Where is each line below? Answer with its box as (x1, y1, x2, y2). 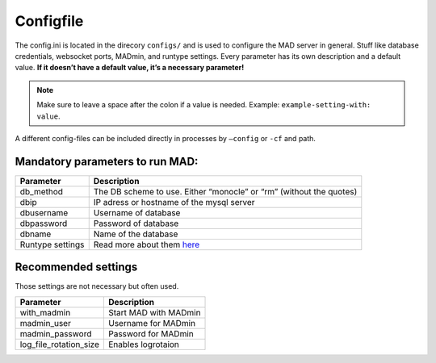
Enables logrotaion (107, 339, 179, 350)
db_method (19, 186, 64, 197)
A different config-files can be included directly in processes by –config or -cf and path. (15, 133, 317, 143)
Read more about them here (93, 239, 200, 250)
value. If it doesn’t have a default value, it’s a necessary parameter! (15, 63, 245, 73)
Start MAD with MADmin (107, 307, 201, 318)
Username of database (93, 207, 181, 218)
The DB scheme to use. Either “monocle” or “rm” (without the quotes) (93, 186, 358, 197)
